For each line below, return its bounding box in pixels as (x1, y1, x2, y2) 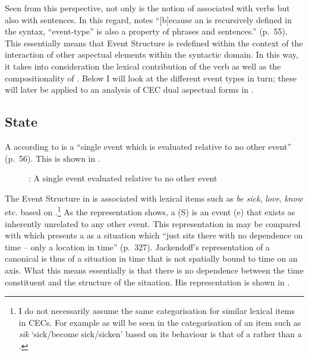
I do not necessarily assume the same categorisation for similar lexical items (18, 304, 295, 317)
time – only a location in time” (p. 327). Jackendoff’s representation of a (5, 240, 270, 253)
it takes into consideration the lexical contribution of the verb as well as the (5, 59, 281, 72)
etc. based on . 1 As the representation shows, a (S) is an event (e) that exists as (5, 204, 295, 218)
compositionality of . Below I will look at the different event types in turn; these (5, 71, 297, 84)
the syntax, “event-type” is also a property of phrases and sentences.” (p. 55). (5, 25, 288, 37)
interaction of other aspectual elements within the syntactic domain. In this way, (5, 48, 298, 61)
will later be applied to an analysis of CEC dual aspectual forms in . (5, 83, 254, 96)
